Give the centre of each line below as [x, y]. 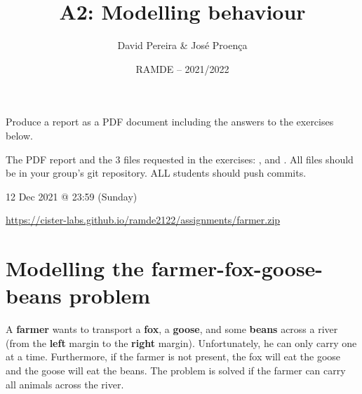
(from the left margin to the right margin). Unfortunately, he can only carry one [181, 342]
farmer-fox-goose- [237, 268]
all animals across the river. [65, 384]
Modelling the [75, 268]
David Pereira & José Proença [182, 45]
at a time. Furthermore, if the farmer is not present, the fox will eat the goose [173, 356]
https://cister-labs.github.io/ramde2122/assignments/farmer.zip [143, 220]
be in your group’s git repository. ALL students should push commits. [156, 173]
